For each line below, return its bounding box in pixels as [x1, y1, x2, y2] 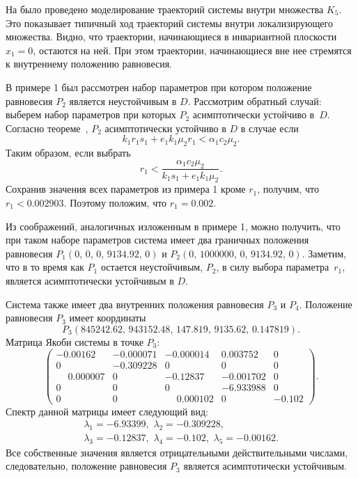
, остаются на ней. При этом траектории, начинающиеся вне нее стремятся [33, 42, 352, 57]
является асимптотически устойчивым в [6, 273, 174, 287]
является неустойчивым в [69, 93, 177, 108]
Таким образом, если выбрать [6, 145, 131, 160]
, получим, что [257, 182, 319, 196]
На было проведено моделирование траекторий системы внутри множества [6, 2, 324, 16]
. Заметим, [302, 246, 346, 260]
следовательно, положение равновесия [6, 459, 167, 473]
